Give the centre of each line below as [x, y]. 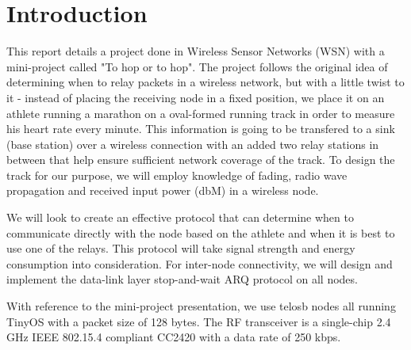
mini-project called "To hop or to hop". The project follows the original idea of [197, 66]
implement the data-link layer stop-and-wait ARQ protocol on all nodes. [182, 279]
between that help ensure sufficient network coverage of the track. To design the [201, 160]
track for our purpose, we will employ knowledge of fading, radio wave [177, 175]
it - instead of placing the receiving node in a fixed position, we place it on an [196, 97]
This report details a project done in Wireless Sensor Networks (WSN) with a [196, 51]
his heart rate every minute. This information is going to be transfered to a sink [201, 129]
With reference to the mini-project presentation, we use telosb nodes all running [201, 306]
